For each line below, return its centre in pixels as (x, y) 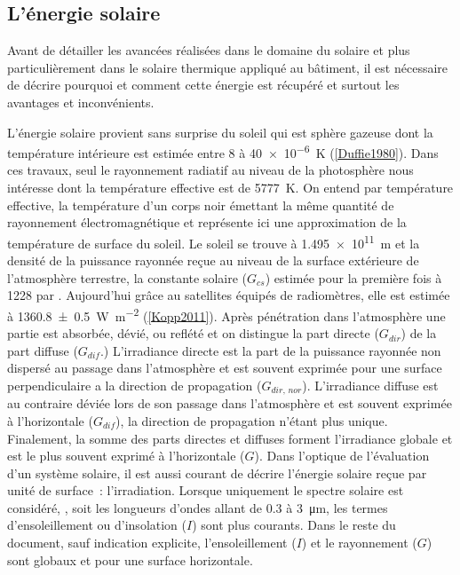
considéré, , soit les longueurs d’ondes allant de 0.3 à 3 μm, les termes (198, 507)
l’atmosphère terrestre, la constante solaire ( (127, 277)
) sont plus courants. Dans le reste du (294, 525)
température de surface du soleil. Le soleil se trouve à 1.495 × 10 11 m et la (214, 241)
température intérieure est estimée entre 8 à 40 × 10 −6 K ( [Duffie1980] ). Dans (223, 151)
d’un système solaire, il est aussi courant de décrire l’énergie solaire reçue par (217, 473)
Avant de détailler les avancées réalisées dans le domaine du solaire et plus (209, 50)
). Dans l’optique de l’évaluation (342, 456)
